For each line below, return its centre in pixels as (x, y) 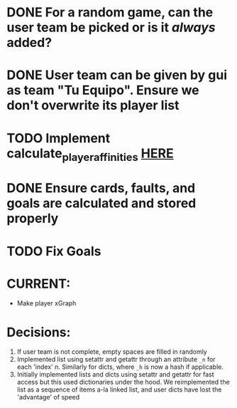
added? (29, 43)
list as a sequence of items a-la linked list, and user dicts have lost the (119, 389)
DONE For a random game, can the (110, 12)
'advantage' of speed (48, 397)
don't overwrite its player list (93, 106)
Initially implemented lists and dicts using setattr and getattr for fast (115, 375)
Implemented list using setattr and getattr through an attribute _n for (116, 360)
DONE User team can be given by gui (117, 75)
